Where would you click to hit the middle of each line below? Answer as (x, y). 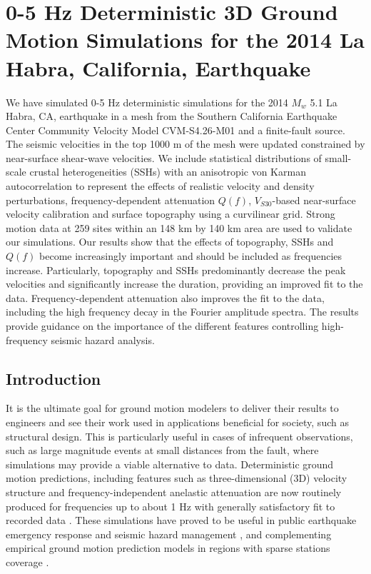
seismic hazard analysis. (103, 339)
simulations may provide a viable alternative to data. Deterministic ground (170, 464)
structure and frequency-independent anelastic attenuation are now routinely (174, 492)
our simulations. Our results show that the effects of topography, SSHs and (170, 242)
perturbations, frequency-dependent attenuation (111, 200)
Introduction (54, 378)
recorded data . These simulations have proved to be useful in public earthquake (181, 520)
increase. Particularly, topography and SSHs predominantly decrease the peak (176, 270)
